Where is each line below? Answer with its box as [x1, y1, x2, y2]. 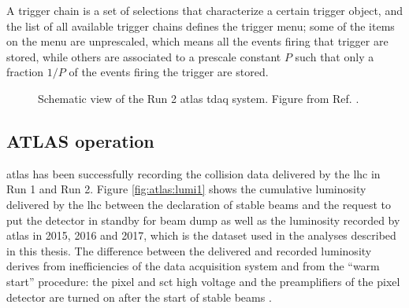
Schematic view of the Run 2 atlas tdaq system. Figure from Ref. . [38, 90, 359, 106]
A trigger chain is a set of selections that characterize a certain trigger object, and [6, 2, 403, 18]
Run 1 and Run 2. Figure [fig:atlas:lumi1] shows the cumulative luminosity [6, 181, 366, 197]
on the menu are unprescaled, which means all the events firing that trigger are [6, 33, 389, 49]
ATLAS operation [6, 128, 154, 152]
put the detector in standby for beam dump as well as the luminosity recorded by [6, 211, 400, 228]
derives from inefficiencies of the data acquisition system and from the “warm [6, 258, 380, 274]
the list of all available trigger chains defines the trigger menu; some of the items [6, 17, 395, 34]
